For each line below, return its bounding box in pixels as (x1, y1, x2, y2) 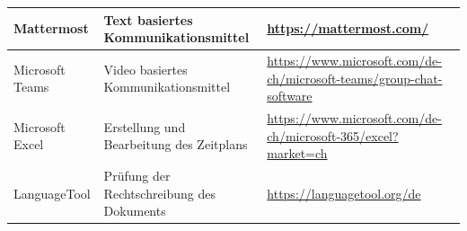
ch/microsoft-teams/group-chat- (267, 68, 443, 87)
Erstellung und (103, 117, 186, 136)
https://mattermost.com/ (267, 19, 429, 38)
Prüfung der (103, 166, 171, 184)
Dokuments (103, 201, 166, 220)
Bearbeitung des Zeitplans (103, 135, 248, 154)
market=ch (267, 144, 328, 163)
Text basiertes (103, 10, 193, 29)
